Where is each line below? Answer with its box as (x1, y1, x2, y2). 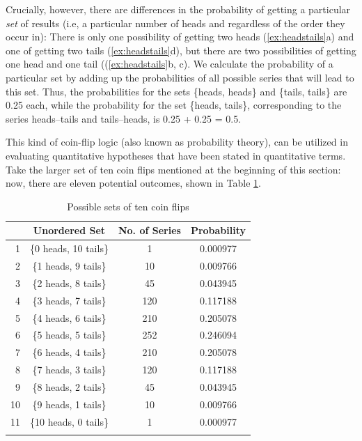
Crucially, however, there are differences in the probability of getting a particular (6, 2, 351, 16)
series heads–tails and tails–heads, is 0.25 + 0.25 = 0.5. (6, 111, 242, 125)
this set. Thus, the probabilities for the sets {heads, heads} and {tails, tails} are (6, 84, 347, 98)
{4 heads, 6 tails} (32, 310, 107, 325)
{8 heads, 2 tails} (32, 379, 107, 394)
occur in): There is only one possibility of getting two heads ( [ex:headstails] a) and (6, 29, 354, 44)
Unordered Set (33, 223, 106, 238)
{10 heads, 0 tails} (30, 414, 109, 428)
